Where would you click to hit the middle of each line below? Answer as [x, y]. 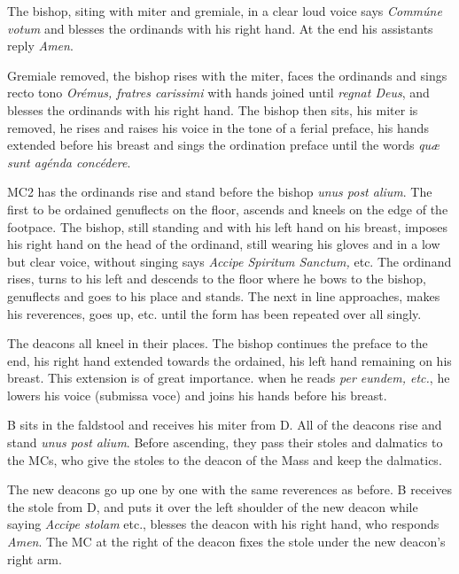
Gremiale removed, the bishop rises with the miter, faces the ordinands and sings [227, 75]
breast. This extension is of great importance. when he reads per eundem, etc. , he [229, 378]
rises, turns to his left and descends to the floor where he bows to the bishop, [217, 279]
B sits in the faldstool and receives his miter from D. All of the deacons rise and [225, 425]
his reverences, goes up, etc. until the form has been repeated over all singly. [214, 313]
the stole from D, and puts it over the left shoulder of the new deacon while [213, 506]
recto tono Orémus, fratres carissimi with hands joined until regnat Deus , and [218, 93]
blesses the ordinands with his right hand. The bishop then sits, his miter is [213, 109]
